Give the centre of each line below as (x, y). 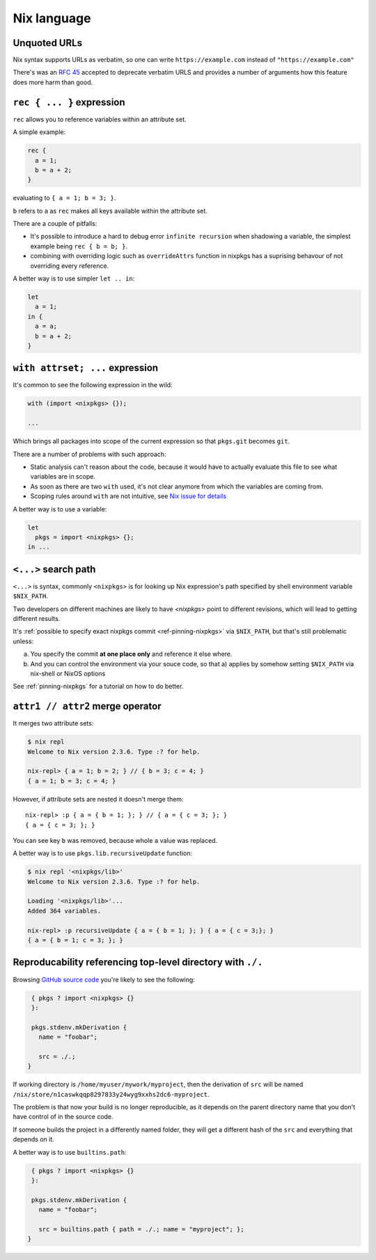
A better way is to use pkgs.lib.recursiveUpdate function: (103, 853)
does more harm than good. (53, 82)
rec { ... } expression (69, 102)
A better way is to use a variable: (60, 509)
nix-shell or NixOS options (68, 673)
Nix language (52, 18)
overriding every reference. (70, 266)
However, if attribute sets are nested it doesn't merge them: (98, 799)
